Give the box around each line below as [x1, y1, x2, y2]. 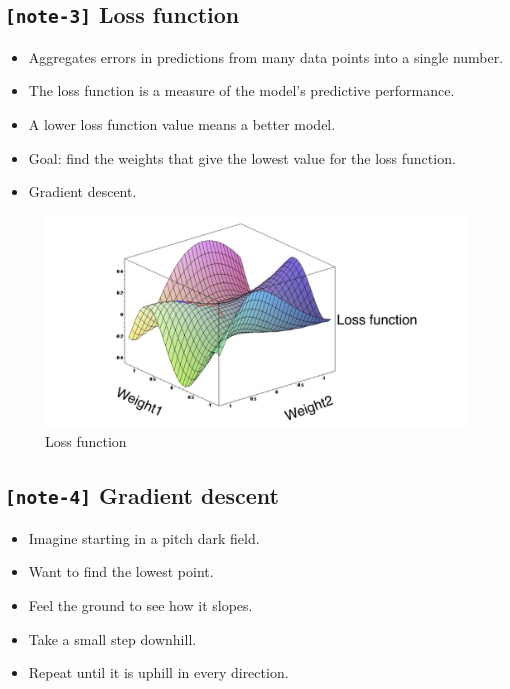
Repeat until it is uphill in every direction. [28, 662, 289, 683]
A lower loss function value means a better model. [28, 113, 336, 134]
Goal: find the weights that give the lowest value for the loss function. [28, 147, 456, 168]
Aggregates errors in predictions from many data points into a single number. [28, 46, 504, 67]
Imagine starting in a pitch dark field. [28, 527, 260, 548]
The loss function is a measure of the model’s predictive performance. [28, 80, 455, 101]
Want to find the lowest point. [28, 561, 214, 582]
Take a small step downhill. [28, 628, 197, 649]
